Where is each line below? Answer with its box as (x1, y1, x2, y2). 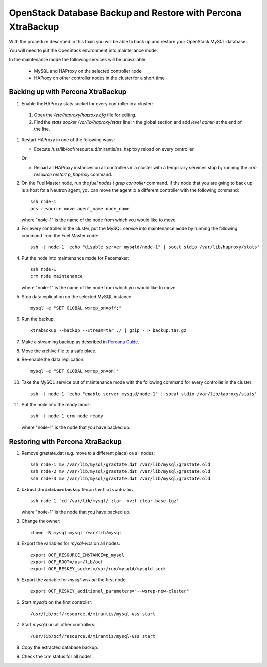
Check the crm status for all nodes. (21, 653, 93, 660)
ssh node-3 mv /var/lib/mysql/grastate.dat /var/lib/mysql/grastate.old (30, 475, 210, 481)
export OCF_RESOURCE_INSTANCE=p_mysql (30, 552, 125, 558)
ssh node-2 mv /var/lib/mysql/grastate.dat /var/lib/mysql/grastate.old (30, 469, 210, 474)
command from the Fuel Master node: (21, 232, 99, 238)
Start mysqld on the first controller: (21, 599, 93, 605)
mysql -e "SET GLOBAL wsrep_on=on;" (30, 368, 119, 374)
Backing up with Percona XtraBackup (9, 88, 127, 96)
